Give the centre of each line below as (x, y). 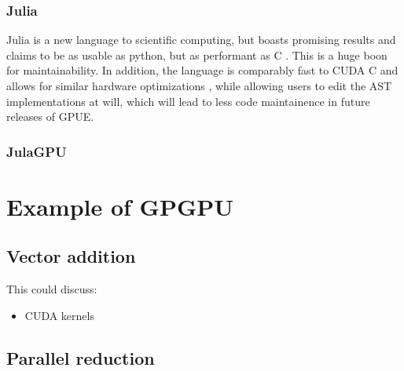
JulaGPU (37, 151)
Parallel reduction (81, 357)
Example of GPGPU (120, 206)
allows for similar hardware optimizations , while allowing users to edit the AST (199, 85)
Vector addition (71, 256)
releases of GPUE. (50, 116)
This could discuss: (52, 289)
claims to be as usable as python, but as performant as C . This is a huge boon (197, 55)
